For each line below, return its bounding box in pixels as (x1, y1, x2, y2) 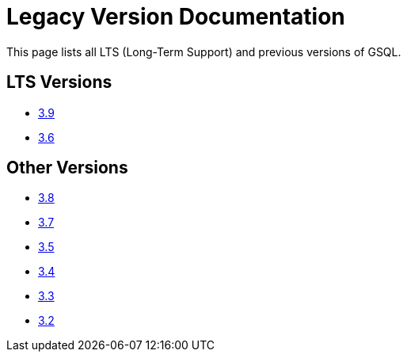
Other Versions (6, 158, 128, 178)
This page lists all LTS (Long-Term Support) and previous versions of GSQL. (6, 44, 401, 59)
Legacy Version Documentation (6, 3, 345, 30)
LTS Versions (6, 72, 112, 93)
